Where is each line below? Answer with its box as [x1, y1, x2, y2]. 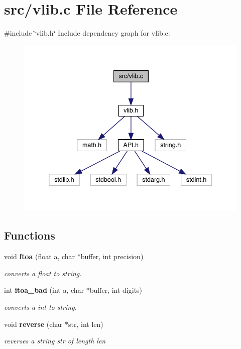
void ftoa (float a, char [4, 251, 75, 262]
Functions [4, 227, 55, 243]
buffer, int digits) [89, 285, 143, 295]
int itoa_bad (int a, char [4, 285, 84, 295]
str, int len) [68, 318, 103, 329]
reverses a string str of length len [4, 335, 106, 346]
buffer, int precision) [80, 251, 144, 262]
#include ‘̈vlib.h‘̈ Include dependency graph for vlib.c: [4, 28, 170, 38]
